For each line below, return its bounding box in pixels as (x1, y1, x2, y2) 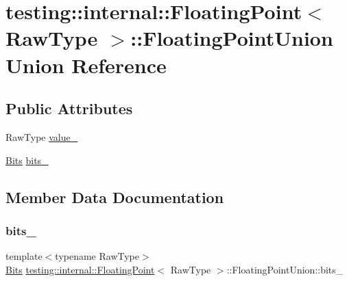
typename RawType (55, 249, 140, 263)
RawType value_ (5, 129, 78, 144)
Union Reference (5, 51, 167, 79)
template (5, 249, 43, 263)
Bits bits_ (5, 152, 49, 167)
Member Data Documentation (5, 186, 224, 207)
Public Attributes (5, 98, 133, 119)
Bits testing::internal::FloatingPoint (5, 262, 155, 276)
